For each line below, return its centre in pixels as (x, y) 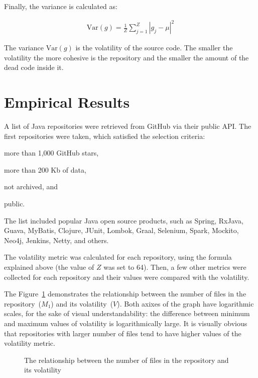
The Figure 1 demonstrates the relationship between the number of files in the (125, 294)
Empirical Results (67, 102)
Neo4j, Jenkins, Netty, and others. (56, 240)
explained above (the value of (49, 267)
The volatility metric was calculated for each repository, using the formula (118, 257)
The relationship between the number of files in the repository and (126, 360)
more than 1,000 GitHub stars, (51, 153)
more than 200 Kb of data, (45, 169)
